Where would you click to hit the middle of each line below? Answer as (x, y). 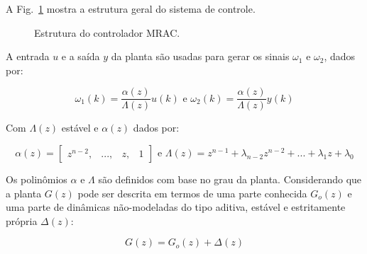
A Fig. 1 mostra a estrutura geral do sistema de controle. (131, 8)
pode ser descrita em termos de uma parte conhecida (192, 193)
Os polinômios (37, 179)
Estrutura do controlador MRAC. (107, 32)
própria (22, 220)
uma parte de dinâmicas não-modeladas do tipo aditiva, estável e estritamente (176, 207)
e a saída (81, 56)
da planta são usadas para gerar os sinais (200, 56)
